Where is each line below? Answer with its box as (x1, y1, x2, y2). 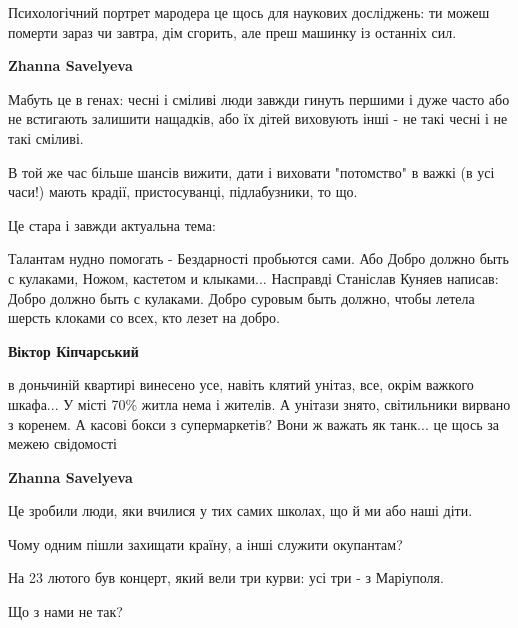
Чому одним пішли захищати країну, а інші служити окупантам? (8, 533, 403, 554)
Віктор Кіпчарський (8, 340, 139, 361)
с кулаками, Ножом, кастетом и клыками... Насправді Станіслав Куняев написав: (8, 267, 499, 288)
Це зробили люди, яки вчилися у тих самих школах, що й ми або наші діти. (8, 500, 473, 521)
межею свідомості (8, 433, 117, 454)
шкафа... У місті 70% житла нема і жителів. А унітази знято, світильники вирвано (8, 393, 511, 414)
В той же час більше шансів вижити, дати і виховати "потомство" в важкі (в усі (8, 161, 495, 182)
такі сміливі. (8, 127, 84, 148)
